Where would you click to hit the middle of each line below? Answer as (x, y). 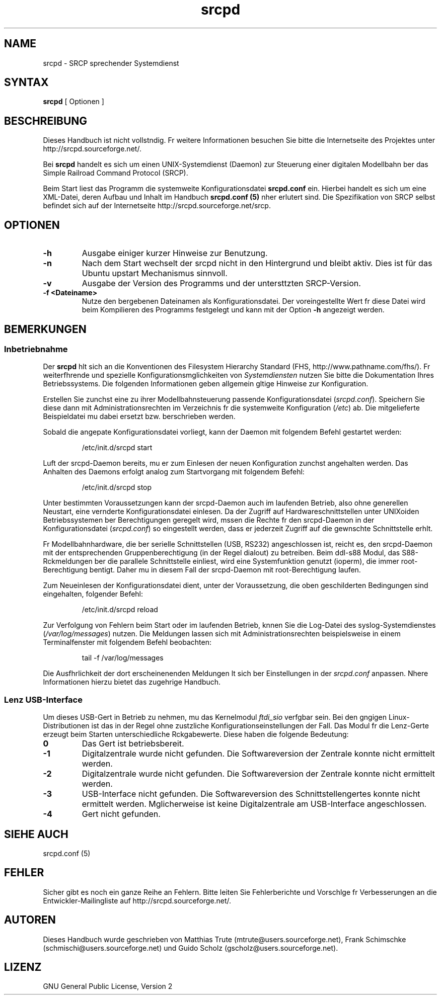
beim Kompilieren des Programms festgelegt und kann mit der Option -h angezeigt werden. (233, 310)
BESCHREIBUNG (46, 121)
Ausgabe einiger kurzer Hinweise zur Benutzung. (175, 253)
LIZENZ (23, 967)
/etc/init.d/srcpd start (117, 448)
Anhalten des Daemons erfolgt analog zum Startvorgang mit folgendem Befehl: (174, 472)
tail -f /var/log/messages (123, 658)
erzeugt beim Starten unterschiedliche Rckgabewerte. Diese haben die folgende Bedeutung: (196, 734)
